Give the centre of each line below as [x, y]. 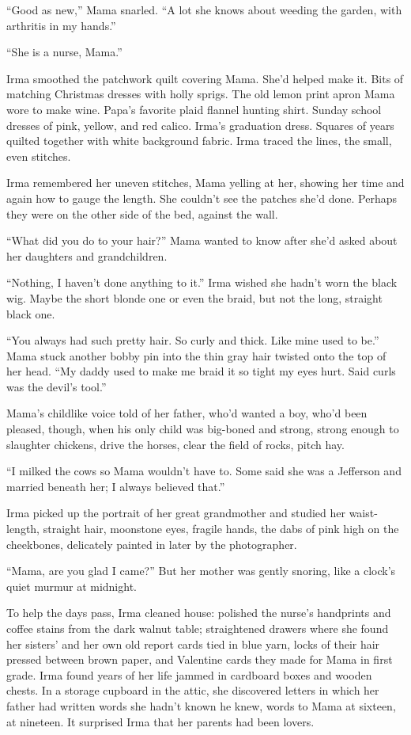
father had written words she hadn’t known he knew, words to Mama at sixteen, [201, 705]
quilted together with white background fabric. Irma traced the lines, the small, [199, 141]
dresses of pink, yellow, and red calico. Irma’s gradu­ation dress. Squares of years [200, 125]
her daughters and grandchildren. [87, 255]
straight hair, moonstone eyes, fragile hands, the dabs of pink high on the [221, 529]
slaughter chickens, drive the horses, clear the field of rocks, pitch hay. [175, 444]
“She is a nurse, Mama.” [64, 52]
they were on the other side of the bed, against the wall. [142, 213]
